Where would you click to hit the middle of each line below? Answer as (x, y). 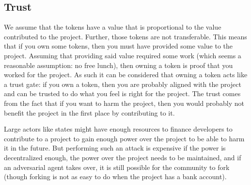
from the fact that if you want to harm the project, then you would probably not (124, 103)
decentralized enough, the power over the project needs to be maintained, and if (123, 157)
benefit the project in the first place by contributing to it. (89, 112)
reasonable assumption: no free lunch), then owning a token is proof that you (118, 65)
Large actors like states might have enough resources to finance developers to (118, 129)
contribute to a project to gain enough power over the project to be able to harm (124, 138)
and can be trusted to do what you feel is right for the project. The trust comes (122, 93)
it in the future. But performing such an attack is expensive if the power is (115, 148)
